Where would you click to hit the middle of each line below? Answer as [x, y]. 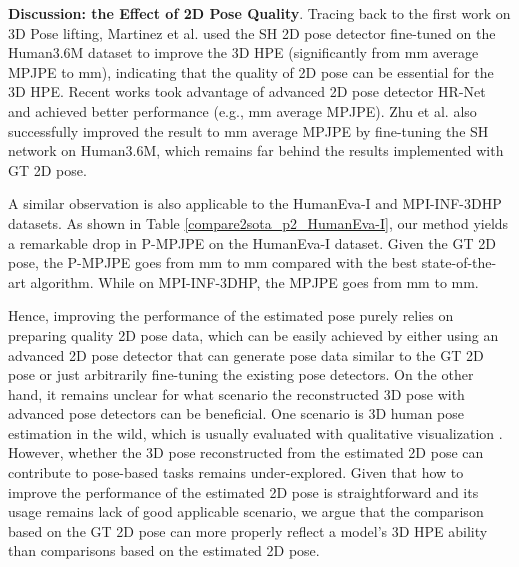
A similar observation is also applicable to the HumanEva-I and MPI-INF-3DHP [255, 203]
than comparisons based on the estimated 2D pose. [164, 550]
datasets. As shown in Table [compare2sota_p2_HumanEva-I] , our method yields [258, 222]
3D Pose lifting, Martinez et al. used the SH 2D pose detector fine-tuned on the [252, 32]
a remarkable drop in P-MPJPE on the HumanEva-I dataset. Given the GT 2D [252, 242]
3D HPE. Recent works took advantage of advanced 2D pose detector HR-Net [247, 91]
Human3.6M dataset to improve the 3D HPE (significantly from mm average [243, 52]
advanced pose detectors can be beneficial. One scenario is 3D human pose [236, 413]
